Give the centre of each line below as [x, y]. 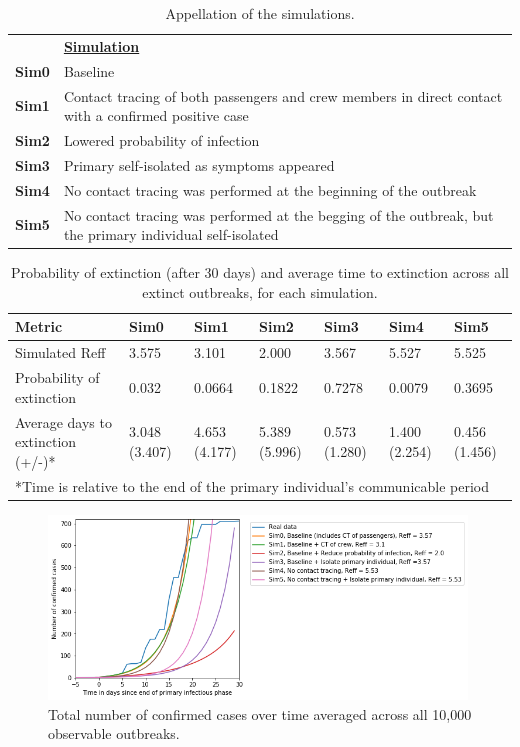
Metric [39, 326]
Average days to [63, 421]
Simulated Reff [60, 352]
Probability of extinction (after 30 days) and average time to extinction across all [260, 272]
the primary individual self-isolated [171, 234]
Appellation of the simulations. [260, 13]
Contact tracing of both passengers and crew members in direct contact [283, 95]
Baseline [89, 70]
